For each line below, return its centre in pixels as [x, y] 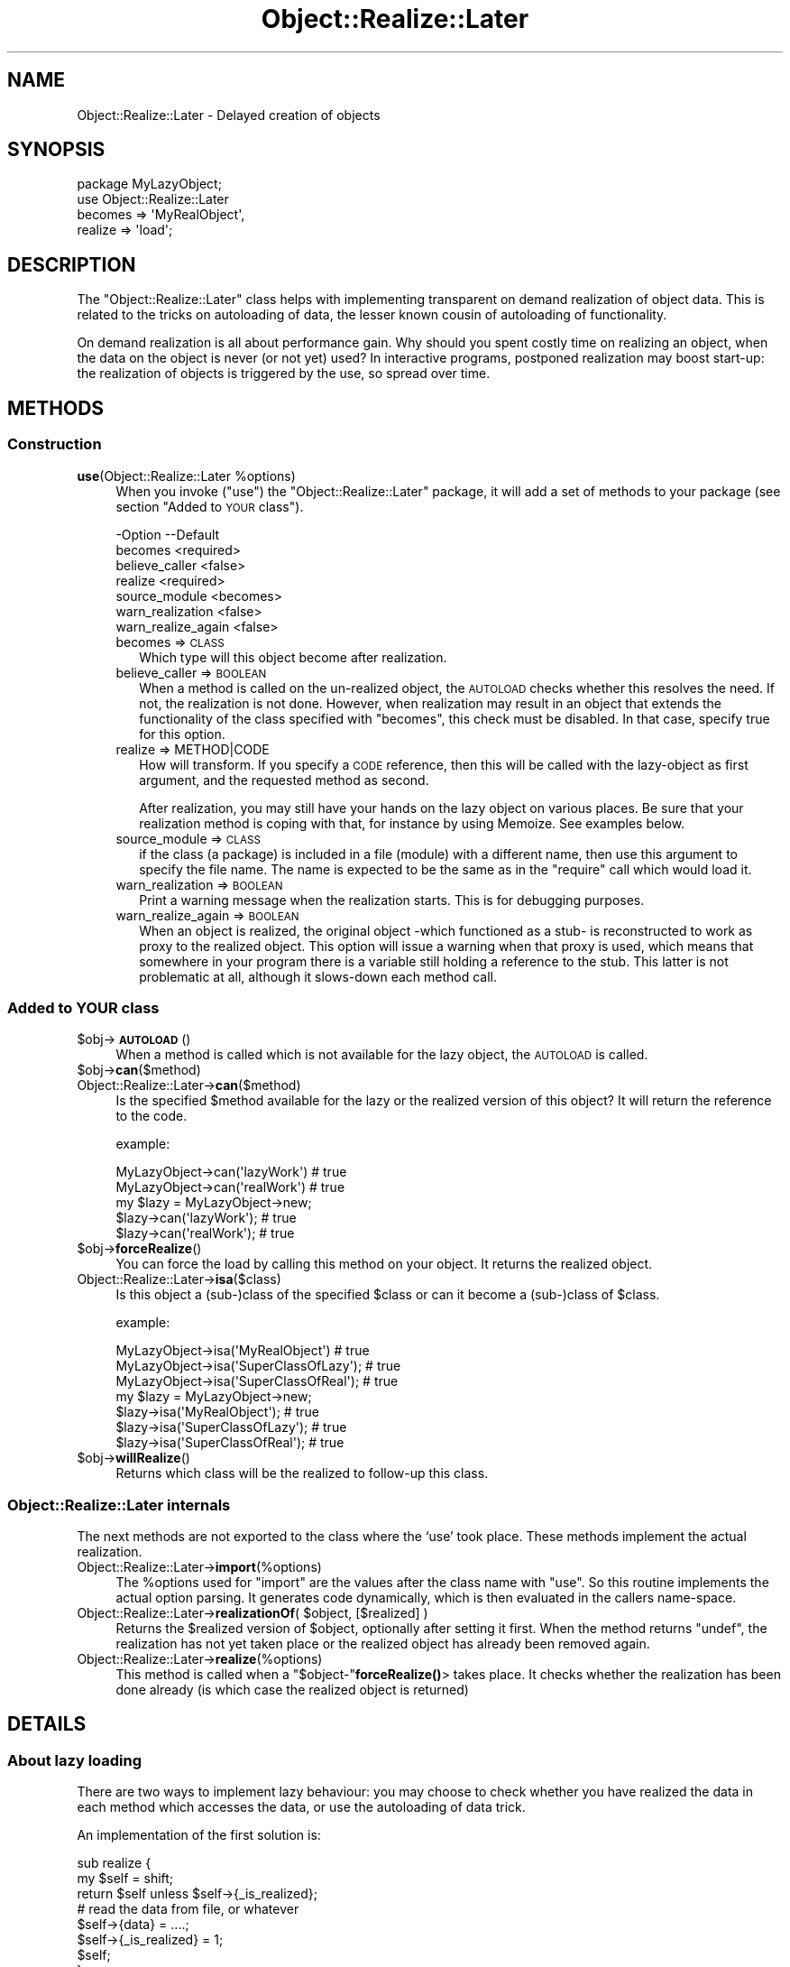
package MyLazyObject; [149, 184]
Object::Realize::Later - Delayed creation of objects [229, 115]
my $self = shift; [125, 1879]
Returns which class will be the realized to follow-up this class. [302, 1473]
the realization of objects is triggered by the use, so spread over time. [284, 374]
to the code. [152, 1116]
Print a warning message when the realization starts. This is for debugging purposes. [392, 900]
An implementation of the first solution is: [199, 1835]
